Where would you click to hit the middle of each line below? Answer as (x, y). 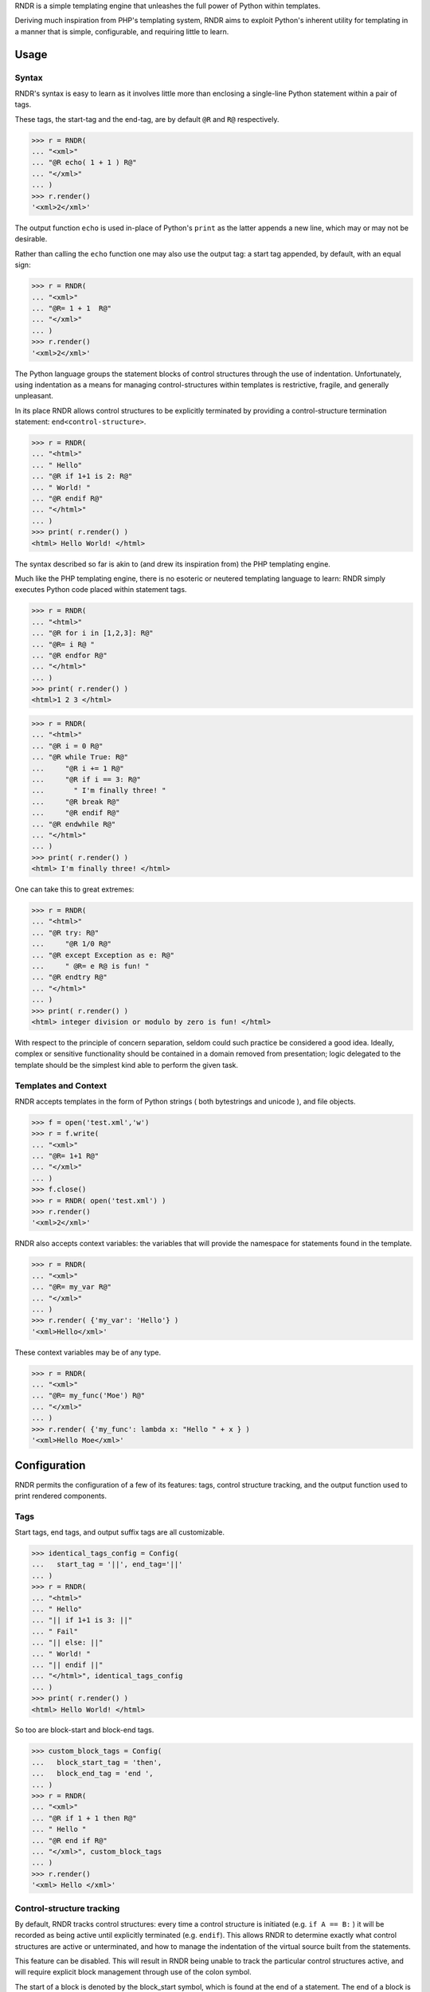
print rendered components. (61, 1496)
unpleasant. (34, 396)
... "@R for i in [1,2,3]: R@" (93, 633)
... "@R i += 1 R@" (78, 768)
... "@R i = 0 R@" (67, 746)
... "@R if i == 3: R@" (86, 779)
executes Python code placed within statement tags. (101, 590)
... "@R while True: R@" (80, 757)
